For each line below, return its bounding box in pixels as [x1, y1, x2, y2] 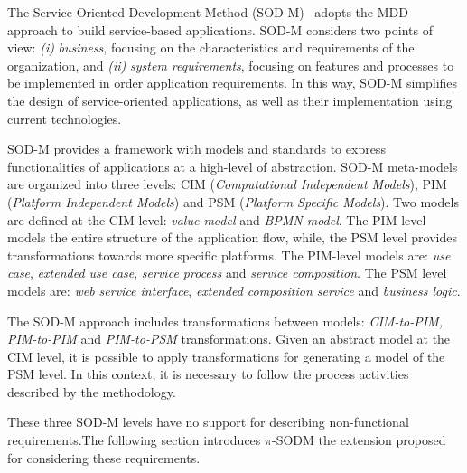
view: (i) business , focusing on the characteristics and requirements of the [7, 38, 415, 57]
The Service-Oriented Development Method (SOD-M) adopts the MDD [7, 3, 408, 21]
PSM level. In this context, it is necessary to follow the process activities [7, 364, 409, 383]
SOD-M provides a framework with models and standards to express [7, 139, 386, 158]
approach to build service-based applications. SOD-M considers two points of [7, 20, 433, 39]
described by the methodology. [7, 382, 176, 401]
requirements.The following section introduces [7, 430, 261, 449]
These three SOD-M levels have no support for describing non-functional [7, 412, 409, 431]
